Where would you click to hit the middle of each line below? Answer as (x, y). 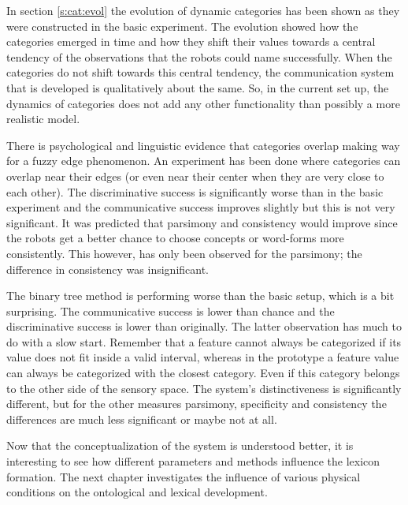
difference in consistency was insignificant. (108, 269)
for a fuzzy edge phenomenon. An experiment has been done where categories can (204, 161)
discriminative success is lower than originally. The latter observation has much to (204, 326)
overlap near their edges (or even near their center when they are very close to (195, 176)
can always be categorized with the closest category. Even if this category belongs (203, 373)
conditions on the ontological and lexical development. (137, 492)
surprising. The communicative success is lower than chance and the (171, 310)
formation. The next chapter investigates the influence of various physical (184, 476)
